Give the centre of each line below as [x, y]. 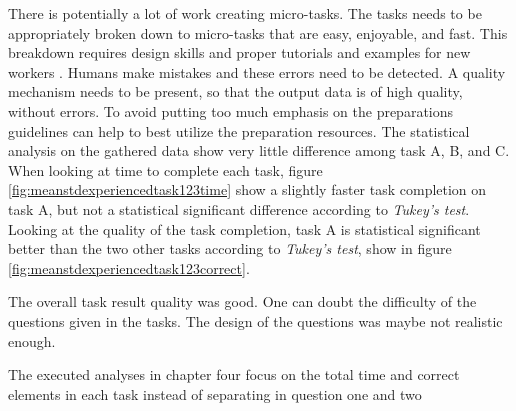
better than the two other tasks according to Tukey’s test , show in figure [230, 248]
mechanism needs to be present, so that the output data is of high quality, [235, 91]
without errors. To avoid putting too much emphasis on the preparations [231, 110]
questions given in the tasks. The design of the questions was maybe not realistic [255, 320]
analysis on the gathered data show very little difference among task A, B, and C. [259, 150]
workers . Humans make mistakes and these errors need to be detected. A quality [257, 71]
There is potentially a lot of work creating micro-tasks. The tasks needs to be [245, 13]
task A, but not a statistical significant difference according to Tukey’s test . [239, 208]
